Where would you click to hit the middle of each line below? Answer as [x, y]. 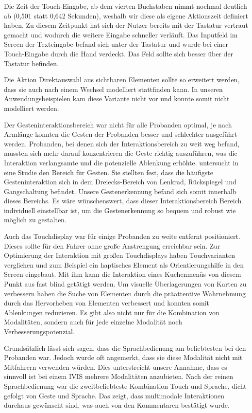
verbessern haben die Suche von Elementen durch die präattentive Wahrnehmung [125, 293]
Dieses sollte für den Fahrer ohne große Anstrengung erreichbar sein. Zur [112, 245]
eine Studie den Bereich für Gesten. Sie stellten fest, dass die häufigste [109, 172]
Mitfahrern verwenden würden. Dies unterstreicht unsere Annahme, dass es [116, 367]
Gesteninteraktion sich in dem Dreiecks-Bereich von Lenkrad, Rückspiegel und [120, 182]
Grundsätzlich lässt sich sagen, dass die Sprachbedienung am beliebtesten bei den [125, 348]
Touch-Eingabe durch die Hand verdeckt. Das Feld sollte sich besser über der [119, 53]
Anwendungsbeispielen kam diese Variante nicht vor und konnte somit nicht [117, 99]
